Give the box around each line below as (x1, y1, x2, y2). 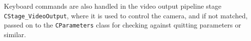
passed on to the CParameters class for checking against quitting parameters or (4, 20, 241, 30)
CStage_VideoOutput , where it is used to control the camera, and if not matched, (4, 10, 248, 20)
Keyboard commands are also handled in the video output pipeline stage (4, 1, 222, 11)
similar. (4, 29, 26, 39)
